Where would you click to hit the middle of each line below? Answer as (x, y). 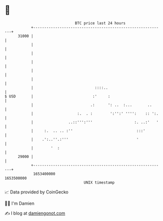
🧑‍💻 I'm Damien (20, 203)
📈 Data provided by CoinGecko (37, 192)
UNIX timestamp (99, 182)
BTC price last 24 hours (100, 23)
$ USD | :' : (57, 96)
